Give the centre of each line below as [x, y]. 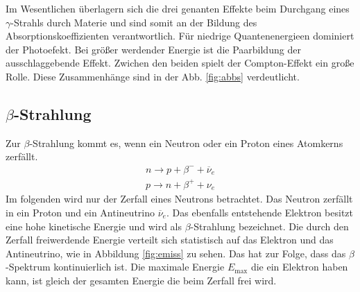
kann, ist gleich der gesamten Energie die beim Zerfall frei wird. [141, 280]
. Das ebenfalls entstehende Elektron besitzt [260, 213]
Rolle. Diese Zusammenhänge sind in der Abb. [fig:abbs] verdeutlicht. [153, 76]
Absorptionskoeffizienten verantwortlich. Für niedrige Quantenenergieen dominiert [180, 36]
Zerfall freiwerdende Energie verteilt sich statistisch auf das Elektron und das [170, 240]
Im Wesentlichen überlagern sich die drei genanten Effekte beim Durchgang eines [178, 8]
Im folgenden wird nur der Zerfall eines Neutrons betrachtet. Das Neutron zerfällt [179, 199]
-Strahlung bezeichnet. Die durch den [269, 226]
